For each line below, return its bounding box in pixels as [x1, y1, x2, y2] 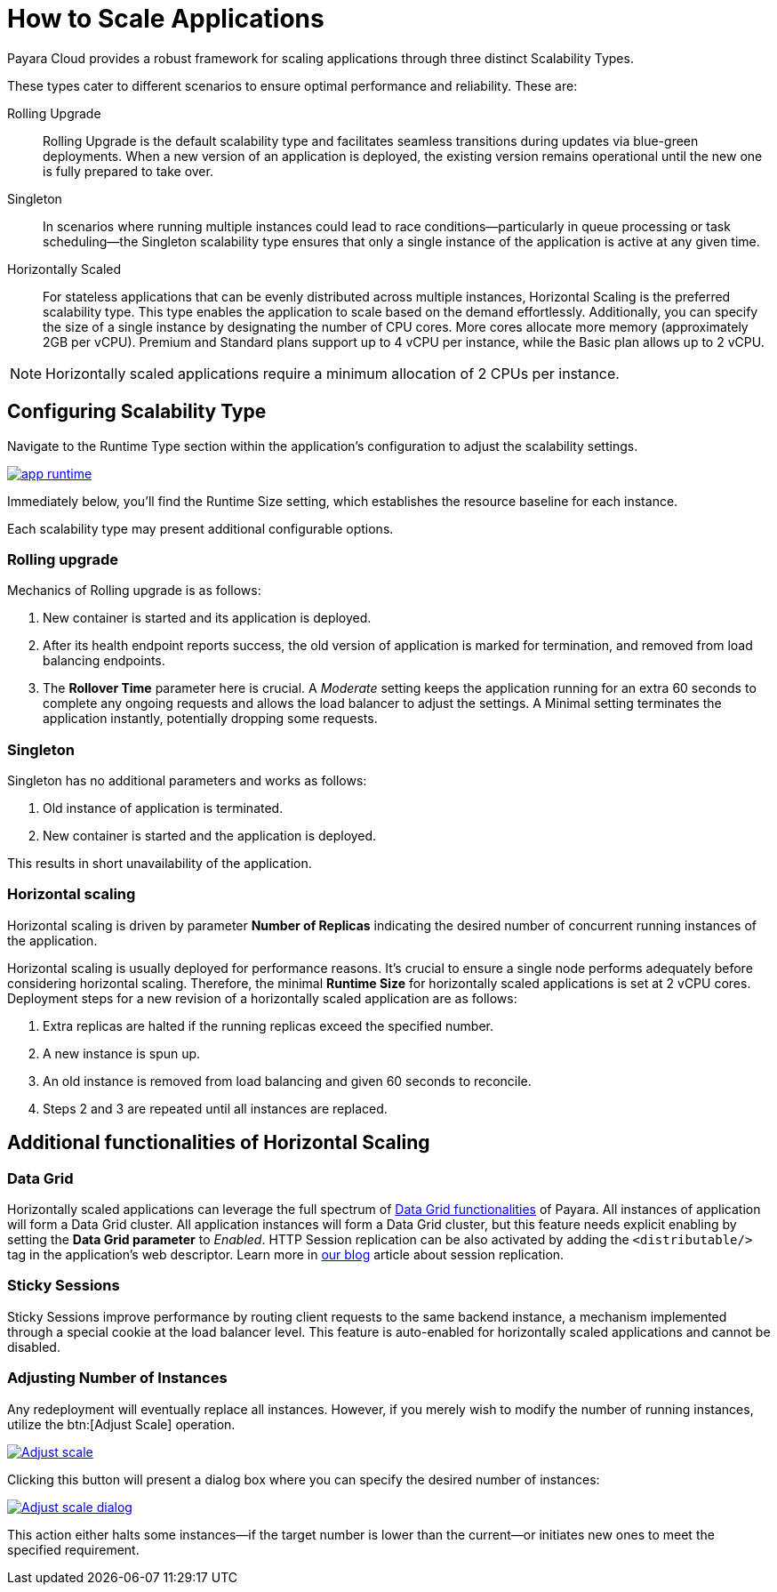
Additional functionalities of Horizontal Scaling [7, 1131, 430, 1154]
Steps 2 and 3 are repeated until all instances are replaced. [43, 1100, 388, 1116]
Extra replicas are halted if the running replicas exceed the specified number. [43, 1017, 494, 1033]
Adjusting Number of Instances [7, 1369, 228, 1387]
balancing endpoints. [43, 653, 165, 669]
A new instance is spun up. [43, 1045, 201, 1061]
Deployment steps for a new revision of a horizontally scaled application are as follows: [7, 990, 517, 1006]
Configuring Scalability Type [7, 400, 267, 423]
